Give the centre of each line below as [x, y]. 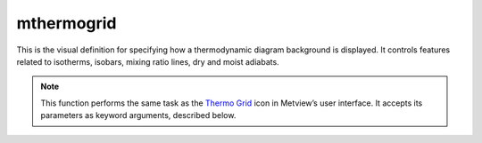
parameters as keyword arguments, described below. [138, 115]
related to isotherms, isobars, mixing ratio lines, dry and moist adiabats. [148, 61]
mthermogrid [66, 23]
